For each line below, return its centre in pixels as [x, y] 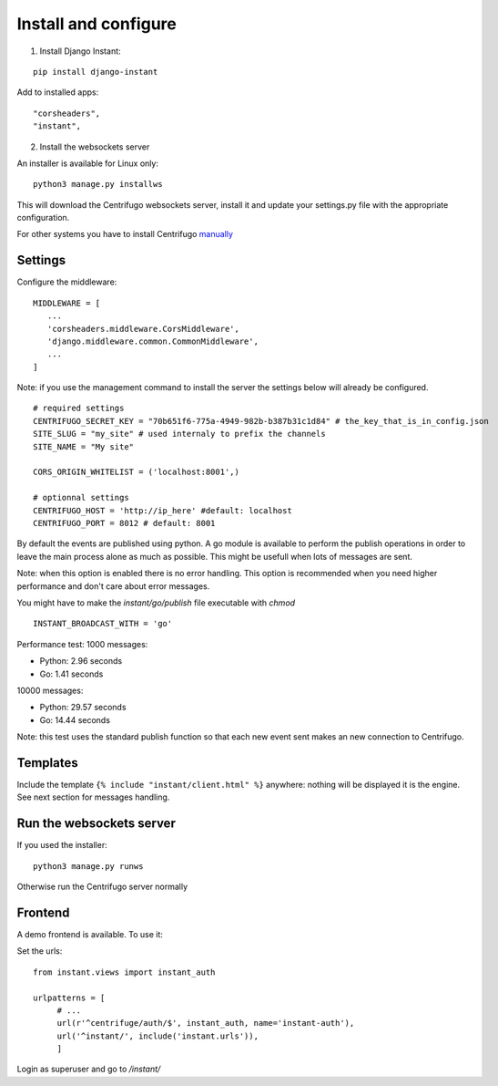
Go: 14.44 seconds [75, 719]
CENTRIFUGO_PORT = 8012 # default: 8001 [124, 523]
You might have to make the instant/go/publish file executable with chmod [156, 603]
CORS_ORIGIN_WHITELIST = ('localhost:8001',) [137, 472]
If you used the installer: [62, 845]
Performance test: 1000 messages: [82, 644]
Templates [47, 763]
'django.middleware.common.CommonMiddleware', [153, 341]
